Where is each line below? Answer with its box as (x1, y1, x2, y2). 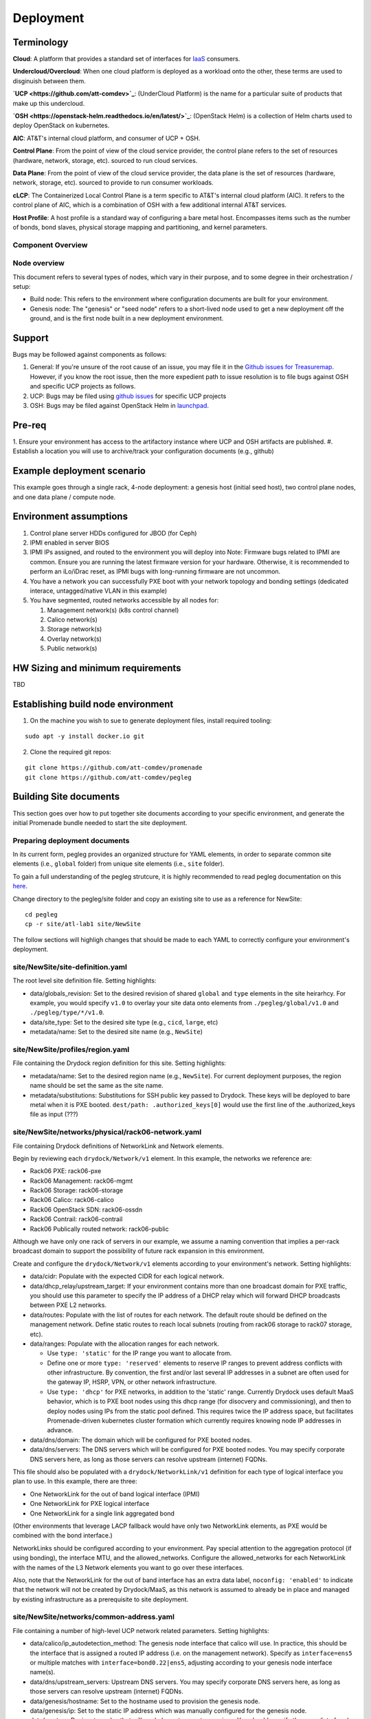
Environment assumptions (12, 511, 128, 523)
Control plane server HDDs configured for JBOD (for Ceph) (30, 529, 197, 537)
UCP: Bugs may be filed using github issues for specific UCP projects (30, 392, 227, 400)
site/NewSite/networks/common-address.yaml (12, 1612, 175, 1622)
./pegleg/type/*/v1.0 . (30, 1008, 104, 1017)
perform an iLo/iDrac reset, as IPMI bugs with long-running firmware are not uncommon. (30, 567, 281, 576)
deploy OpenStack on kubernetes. (12, 121, 110, 130)
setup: (12, 283, 31, 291)
